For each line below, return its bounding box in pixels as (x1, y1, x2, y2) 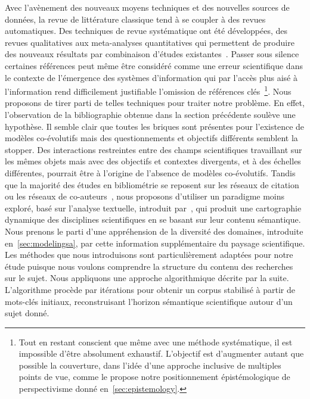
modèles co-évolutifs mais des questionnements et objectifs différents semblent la (5, 132, 298, 144)
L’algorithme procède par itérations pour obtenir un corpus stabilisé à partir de (5, 283, 296, 295)
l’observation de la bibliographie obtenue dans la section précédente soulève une (5, 108, 296, 120)
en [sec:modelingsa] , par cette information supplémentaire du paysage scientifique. (5, 236, 305, 249)
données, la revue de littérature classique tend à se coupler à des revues (5, 13, 266, 25)
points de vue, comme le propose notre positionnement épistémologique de (18, 370, 290, 383)
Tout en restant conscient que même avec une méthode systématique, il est (18, 335, 293, 348)
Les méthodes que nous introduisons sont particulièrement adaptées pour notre (5, 248, 293, 261)
